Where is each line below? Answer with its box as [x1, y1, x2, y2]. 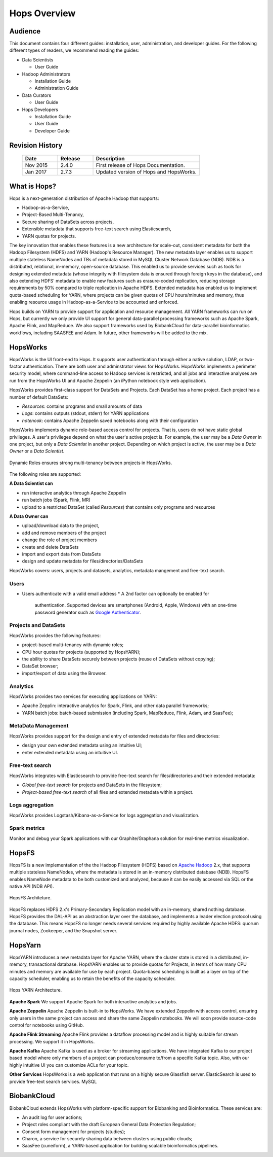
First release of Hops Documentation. [96, 162, 186, 169]
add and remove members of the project [22, 530, 106, 536]
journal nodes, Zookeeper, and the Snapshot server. [9, 927, 118, 933]
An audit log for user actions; [22, 1114, 83, 1120]
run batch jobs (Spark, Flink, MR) [22, 497, 91, 503]
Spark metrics [9, 825, 45, 832]
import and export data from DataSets [22, 551, 101, 557]
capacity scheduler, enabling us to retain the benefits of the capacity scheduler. [9, 975, 176, 981]
